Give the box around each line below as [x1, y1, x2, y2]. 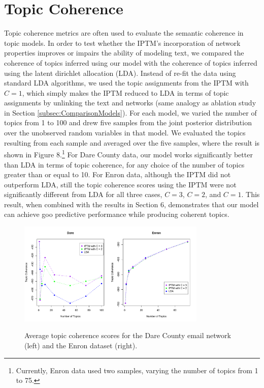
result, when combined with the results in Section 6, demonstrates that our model [4, 199, 259, 209]
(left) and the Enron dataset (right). [24, 340, 138, 351]
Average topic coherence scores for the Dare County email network [24, 330, 231, 341]
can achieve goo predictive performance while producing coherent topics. [4, 209, 229, 219]
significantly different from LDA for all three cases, [4, 189, 162, 200]
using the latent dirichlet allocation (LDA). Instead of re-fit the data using [4, 67, 236, 78]
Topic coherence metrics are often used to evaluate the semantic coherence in [4, 27, 244, 38]
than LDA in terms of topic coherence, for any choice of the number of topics [4, 159, 245, 170]
